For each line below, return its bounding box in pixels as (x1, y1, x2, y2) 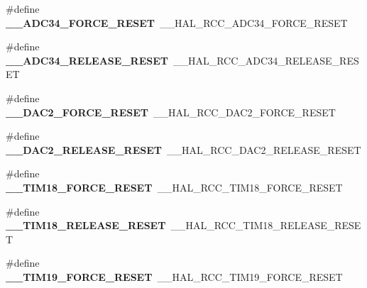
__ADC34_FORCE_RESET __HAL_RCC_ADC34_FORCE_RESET (6, 15, 348, 30)
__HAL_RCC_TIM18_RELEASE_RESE (170, 218, 361, 233)
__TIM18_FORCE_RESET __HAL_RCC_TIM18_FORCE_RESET (6, 179, 343, 194)
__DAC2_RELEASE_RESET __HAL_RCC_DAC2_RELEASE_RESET (6, 142, 361, 157)
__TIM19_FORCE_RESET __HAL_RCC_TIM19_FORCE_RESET (6, 269, 343, 284)
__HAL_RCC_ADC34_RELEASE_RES (172, 52, 359, 67)
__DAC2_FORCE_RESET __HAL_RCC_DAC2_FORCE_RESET (6, 104, 336, 119)
